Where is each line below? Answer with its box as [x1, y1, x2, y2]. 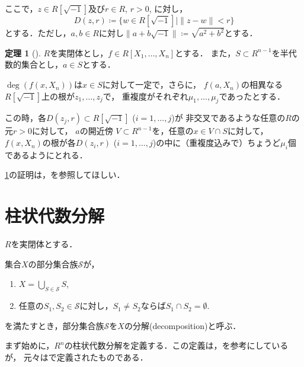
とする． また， [175, 46, 236, 59]
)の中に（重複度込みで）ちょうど [152, 136, 281, 149]
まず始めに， [5, 339, 55, 352]
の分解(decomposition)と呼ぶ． [124, 319, 241, 331]
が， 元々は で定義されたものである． [5, 350, 148, 363]
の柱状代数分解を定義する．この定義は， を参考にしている [64, 339, 289, 352]
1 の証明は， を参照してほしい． [5, 168, 125, 181]
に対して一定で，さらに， [102, 78, 201, 91]
